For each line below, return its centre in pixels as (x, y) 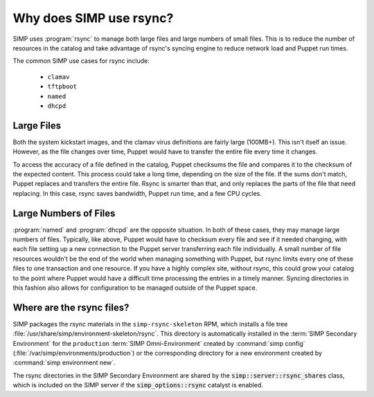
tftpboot (62, 87)
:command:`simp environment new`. (64, 362)
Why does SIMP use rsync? (93, 18)
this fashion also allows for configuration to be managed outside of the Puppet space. (135, 288)
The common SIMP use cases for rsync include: (81, 61)
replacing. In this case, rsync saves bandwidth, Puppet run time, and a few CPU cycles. (137, 193)
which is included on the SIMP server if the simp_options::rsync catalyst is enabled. (138, 385)
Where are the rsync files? (71, 307)
